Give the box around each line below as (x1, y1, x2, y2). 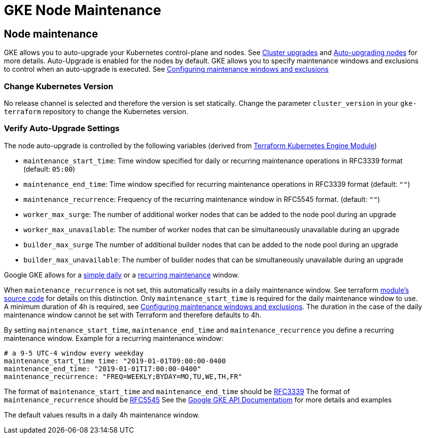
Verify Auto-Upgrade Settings (4, 123, 120, 134)
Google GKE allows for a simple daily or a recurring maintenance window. (4, 270, 239, 279)
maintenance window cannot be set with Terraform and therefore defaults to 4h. (4, 310, 262, 319)
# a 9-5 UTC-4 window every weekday (4, 349, 144, 357)
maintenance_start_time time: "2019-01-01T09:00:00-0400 (4, 357, 226, 365)
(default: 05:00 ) (23, 164, 76, 173)
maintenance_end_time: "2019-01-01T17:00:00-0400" (4, 364, 201, 373)
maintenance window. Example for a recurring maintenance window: (4, 334, 224, 342)
